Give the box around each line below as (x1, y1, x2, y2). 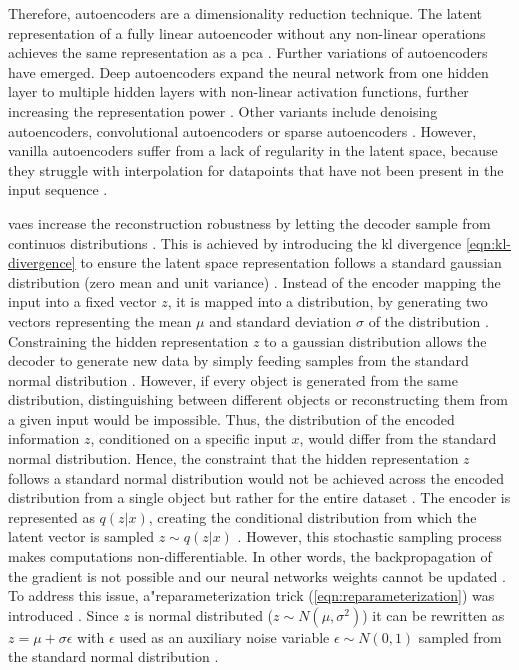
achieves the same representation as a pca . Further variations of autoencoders (8, 42, 488, 63)
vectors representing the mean (8, 310, 192, 331)
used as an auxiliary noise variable (119, 626, 330, 647)
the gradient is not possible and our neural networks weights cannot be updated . (8, 565, 506, 586)
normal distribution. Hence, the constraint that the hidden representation (8, 448, 459, 469)
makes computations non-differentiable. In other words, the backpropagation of (8, 546, 492, 567)
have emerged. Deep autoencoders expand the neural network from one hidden (8, 61, 489, 82)
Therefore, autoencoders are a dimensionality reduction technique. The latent (8, 3, 483, 23)
